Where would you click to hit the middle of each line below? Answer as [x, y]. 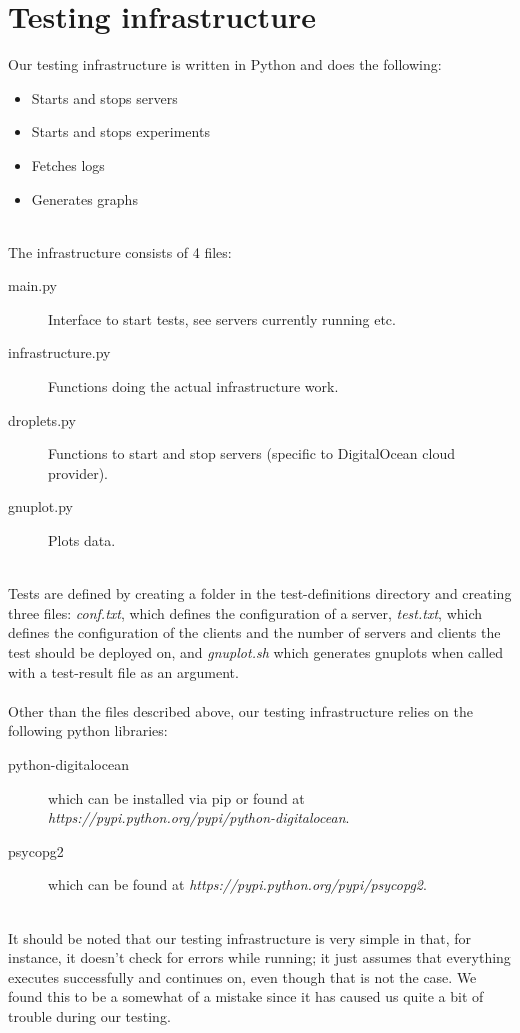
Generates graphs [84, 198]
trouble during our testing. [89, 1015]
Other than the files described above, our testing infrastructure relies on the [241, 710]
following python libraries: [88, 730]
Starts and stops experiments [120, 131]
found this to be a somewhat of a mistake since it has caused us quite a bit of [246, 996]
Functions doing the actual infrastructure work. [193, 386]
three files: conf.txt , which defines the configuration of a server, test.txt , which [245, 612]
